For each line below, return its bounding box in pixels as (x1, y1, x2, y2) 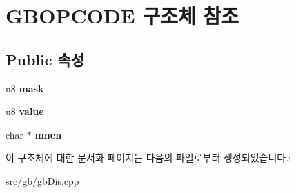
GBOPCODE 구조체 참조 (6, 1, 239, 30)
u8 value (6, 104, 44, 119)
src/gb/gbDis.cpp (6, 173, 79, 187)
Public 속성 (6, 48, 85, 70)
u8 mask (6, 81, 44, 95)
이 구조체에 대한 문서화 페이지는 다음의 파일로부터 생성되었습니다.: (6, 150, 291, 165)
